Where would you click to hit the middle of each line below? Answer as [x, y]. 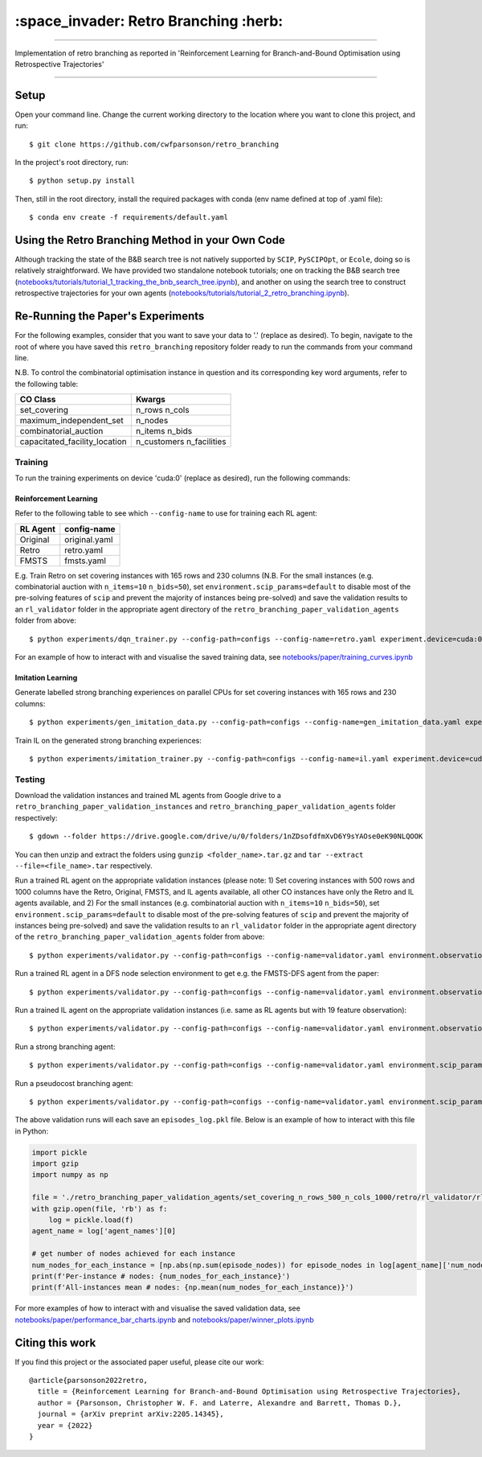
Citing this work [55, 1342]
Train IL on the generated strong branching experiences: [108, 740]
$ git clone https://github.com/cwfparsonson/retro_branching [154, 144]
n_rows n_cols [162, 410]
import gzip [55, 1164]
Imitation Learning [46, 677]
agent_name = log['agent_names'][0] [104, 1231]
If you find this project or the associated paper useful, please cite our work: [139, 1362]
